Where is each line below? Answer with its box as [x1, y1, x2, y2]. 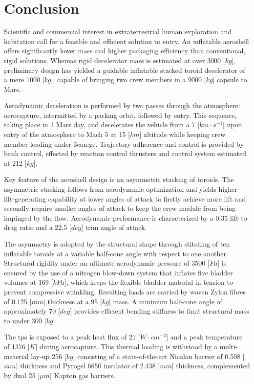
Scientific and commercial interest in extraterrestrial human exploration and [4, 26, 232, 37]
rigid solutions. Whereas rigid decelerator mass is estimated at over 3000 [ [4, 55, 225, 65]
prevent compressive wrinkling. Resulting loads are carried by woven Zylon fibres [4, 286, 246, 296]
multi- [219, 341, 238, 351]
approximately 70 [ [4, 306, 60, 316]
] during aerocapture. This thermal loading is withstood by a [35, 341, 217, 351]
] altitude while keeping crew [139, 129, 226, 139]
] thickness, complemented [171, 361, 250, 371]
